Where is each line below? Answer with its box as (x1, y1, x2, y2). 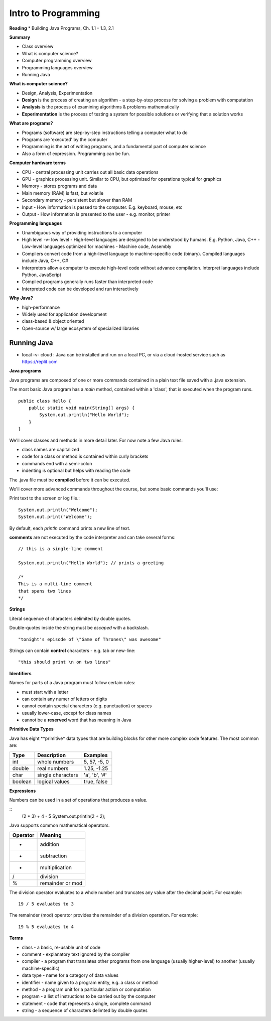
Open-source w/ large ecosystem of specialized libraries (22, 325, 140, 331)
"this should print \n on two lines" (18, 659, 111, 665)
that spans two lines (18, 588, 71, 594)
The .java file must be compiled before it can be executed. (9, 477, 130, 483)
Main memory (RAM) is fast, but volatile (22, 190, 104, 196)
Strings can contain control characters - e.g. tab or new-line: (9, 648, 135, 654)
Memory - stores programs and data (22, 183, 97, 189)
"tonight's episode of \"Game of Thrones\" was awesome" (18, 636, 162, 642)
